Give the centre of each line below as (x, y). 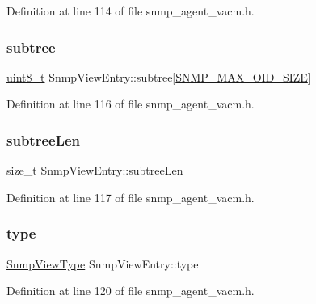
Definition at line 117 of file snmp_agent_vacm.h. (131, 197)
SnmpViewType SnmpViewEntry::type (103, 263)
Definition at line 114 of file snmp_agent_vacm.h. (131, 11)
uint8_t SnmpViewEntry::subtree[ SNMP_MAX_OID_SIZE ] (159, 76)
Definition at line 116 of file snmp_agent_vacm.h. (131, 104)
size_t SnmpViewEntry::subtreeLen (95, 170)
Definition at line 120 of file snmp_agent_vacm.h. (131, 291)
